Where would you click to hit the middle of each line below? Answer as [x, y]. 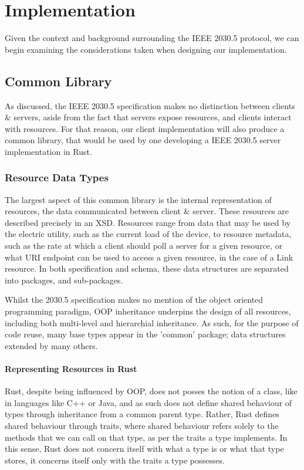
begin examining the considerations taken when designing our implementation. [146, 49]
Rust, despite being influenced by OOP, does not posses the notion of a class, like [151, 391]
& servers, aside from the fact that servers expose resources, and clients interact [148, 117]
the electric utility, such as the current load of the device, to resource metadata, [148, 234]
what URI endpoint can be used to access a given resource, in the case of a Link [149, 257]
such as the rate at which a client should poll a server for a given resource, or [144, 246]
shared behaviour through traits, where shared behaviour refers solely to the [142, 425]
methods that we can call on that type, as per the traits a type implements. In [146, 437]
